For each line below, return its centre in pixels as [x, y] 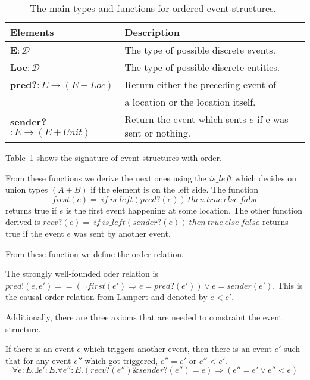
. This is [288, 285]
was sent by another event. [122, 233]
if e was [273, 119]
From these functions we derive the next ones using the [106, 177]
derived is [23, 222]
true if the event [35, 233]
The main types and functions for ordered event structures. [153, 8]
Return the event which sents [185, 119]
